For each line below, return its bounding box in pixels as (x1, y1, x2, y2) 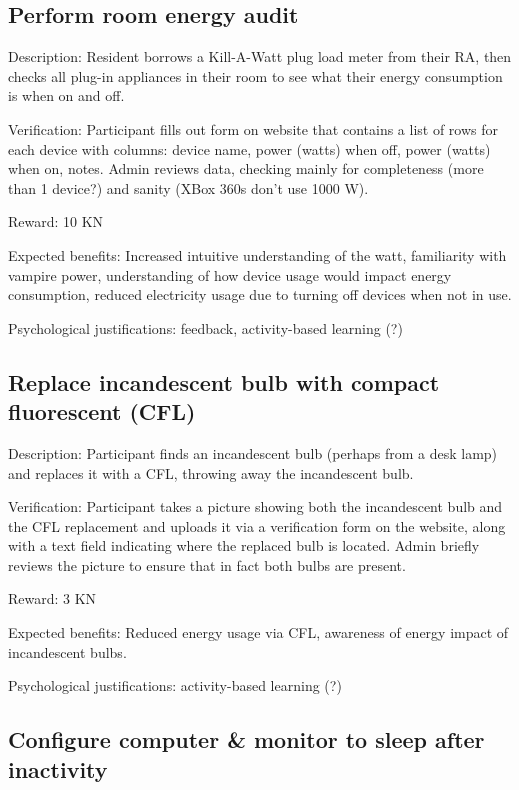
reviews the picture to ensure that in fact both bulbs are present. (8, 554, 406, 575)
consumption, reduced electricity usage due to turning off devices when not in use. (8, 284, 512, 305)
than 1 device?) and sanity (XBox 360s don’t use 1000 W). (8, 177, 369, 198)
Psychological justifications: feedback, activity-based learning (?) (8, 317, 403, 338)
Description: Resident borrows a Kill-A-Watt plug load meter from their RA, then (8, 46, 512, 67)
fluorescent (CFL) (8, 396, 196, 427)
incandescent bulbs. (8, 641, 127, 662)
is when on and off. (8, 85, 125, 106)
